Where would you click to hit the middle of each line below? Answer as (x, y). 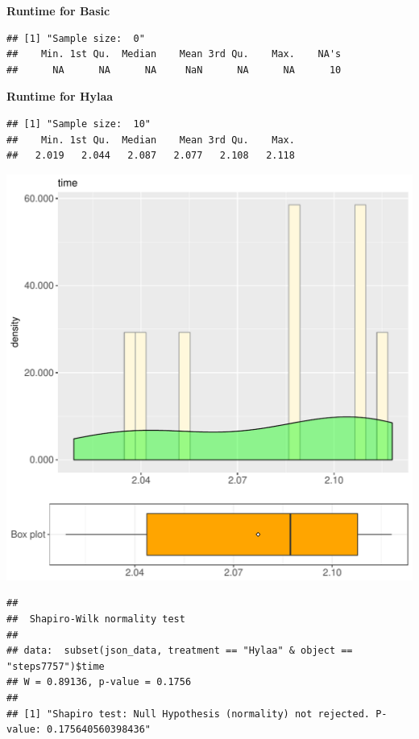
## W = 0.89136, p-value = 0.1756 (99, 682)
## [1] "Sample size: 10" (79, 124)
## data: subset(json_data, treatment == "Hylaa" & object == (180, 651)
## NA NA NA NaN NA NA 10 (174, 70)
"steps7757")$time (56, 666)
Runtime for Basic (58, 10)
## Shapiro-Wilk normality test (96, 619)
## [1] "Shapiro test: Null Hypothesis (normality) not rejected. (189, 714)
